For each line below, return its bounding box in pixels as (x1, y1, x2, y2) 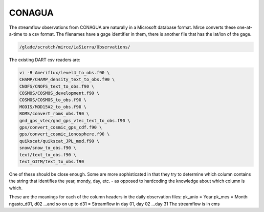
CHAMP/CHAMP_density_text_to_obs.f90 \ (19, 77, 115, 83)
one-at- (237, 24, 253, 30)
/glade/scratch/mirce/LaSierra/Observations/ (19, 44, 131, 50)
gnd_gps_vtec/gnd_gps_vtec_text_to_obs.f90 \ (19, 118, 131, 123)
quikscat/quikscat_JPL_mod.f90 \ (19, 138, 100, 144)
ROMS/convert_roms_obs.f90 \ (19, 111, 89, 117)
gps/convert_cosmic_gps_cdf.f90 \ (19, 125, 102, 130)
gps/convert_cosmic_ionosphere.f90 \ (19, 131, 110, 137)
